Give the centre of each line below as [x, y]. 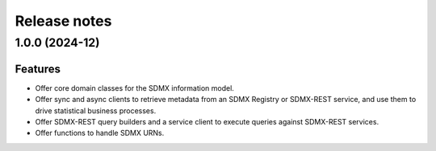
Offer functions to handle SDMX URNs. [100, 133]
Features [38, 69]
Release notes [63, 21]
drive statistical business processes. [96, 110]
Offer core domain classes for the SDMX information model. [134, 88]
